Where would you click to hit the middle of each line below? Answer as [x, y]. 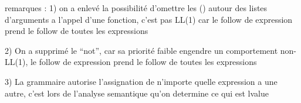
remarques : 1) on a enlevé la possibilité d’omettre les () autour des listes [136, 8]
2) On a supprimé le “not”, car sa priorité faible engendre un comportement [141, 50]
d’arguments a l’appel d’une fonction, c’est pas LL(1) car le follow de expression [149, 19]
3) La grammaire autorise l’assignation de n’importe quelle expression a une [141, 81]
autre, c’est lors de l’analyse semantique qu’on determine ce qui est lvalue [137, 93]
